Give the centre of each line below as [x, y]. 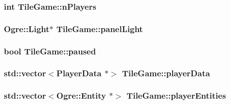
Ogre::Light [27, 28]
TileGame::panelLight [100, 28]
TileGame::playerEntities [176, 95]
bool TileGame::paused [50, 51]
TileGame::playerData [166, 73]
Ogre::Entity [81, 95]
